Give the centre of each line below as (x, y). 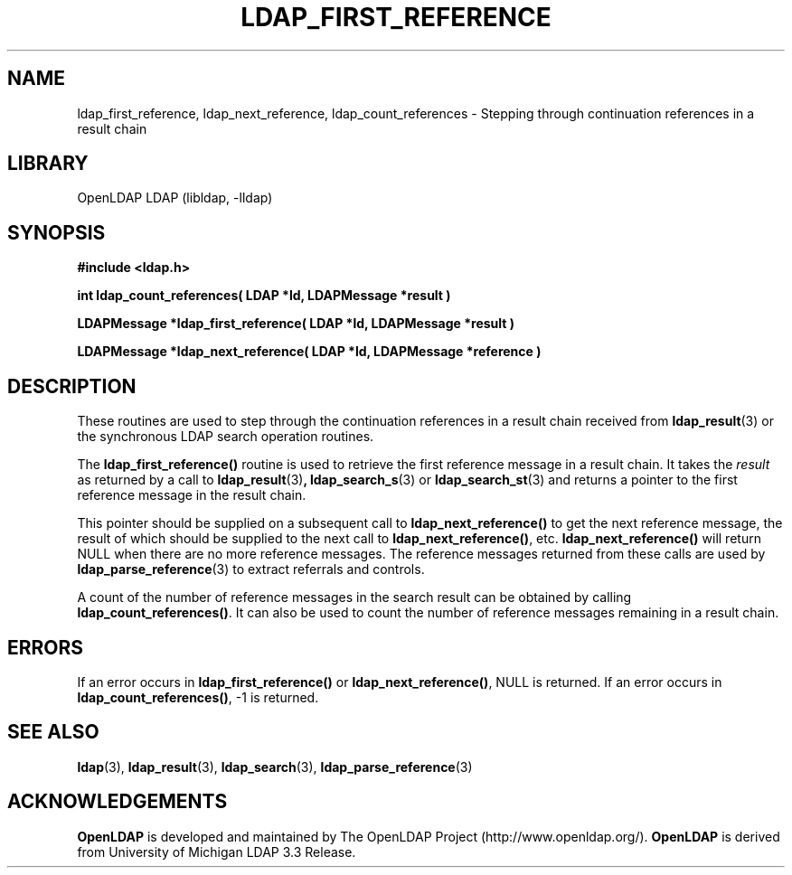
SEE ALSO (53, 732)
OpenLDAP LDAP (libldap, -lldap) (175, 198)
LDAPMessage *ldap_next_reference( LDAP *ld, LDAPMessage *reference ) (309, 352)
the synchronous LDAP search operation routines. (226, 437)
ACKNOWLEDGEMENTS (118, 802)
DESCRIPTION (72, 386)
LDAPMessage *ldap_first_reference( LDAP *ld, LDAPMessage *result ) (296, 324)
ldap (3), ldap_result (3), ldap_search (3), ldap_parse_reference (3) (275, 767)
